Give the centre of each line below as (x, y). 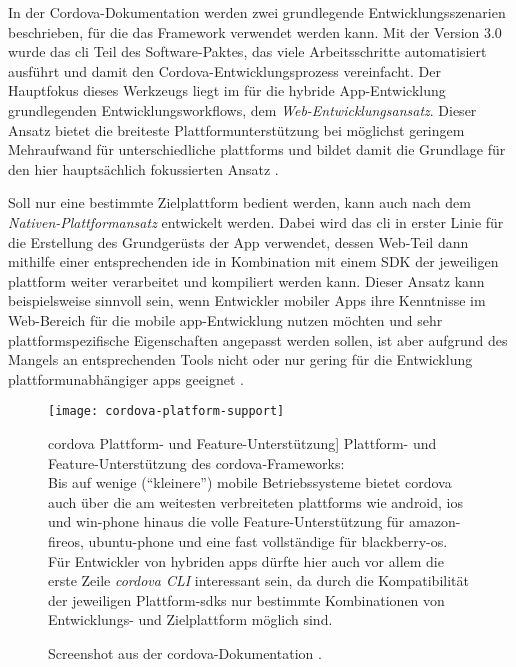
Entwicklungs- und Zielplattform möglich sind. (190, 619)
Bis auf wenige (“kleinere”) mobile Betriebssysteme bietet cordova (250, 482)
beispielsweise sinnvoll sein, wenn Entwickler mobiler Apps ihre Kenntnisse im (247, 300)
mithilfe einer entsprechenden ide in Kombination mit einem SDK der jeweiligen (253, 261)
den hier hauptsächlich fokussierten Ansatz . (143, 168)
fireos (64, 540)
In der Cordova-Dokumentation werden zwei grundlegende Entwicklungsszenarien (257, 12)
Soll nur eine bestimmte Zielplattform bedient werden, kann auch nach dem (239, 202)
